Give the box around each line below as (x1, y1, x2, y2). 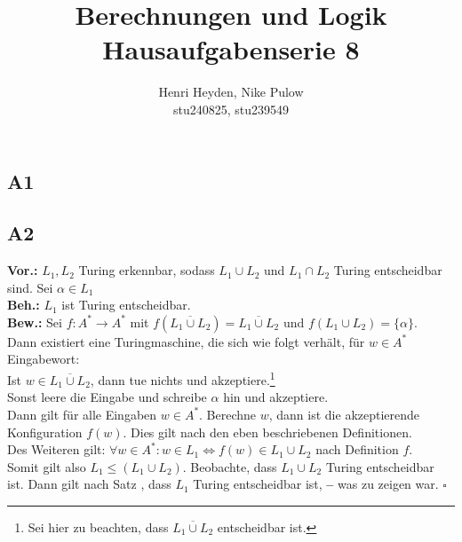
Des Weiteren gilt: (7, 440, 106, 459)
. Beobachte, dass (182, 457, 277, 475)
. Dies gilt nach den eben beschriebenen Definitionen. (123, 422, 412, 441)
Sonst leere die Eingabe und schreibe (7, 388, 207, 406)
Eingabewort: (7, 350, 80, 368)
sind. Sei (7, 278, 53, 296)
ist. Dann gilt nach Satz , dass (7, 475, 171, 493)
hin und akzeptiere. (223, 388, 329, 406)
